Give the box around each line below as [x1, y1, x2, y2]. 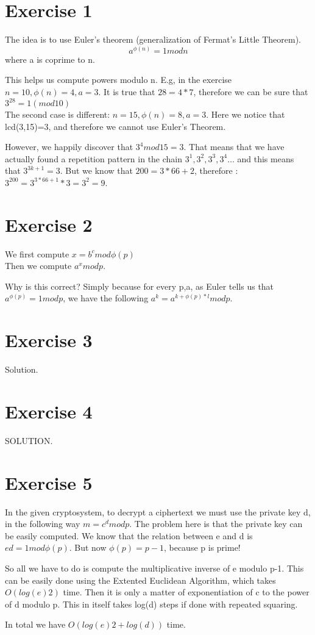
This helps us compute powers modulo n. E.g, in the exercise [5, 73, 232, 86]
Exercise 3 [5, 328, 93, 353]
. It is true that [98, 85, 155, 98]
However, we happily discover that [5, 140, 133, 153]
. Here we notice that [206, 108, 285, 121]
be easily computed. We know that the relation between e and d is [5, 529, 253, 542]
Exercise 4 [5, 398, 93, 423]
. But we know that [60, 164, 133, 177]
